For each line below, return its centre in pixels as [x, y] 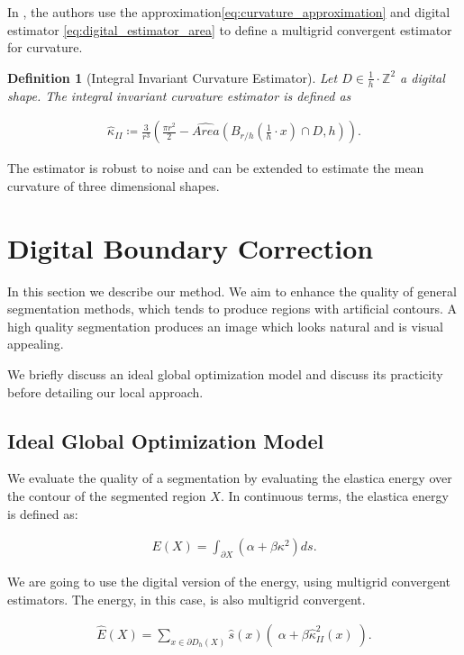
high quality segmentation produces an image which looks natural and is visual [225, 326]
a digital [423, 77]
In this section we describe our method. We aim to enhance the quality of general [232, 291]
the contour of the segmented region [107, 495]
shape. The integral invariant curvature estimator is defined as [179, 95]
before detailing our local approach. [105, 391]
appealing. [36, 344]
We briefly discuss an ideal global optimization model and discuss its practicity [225, 373]
